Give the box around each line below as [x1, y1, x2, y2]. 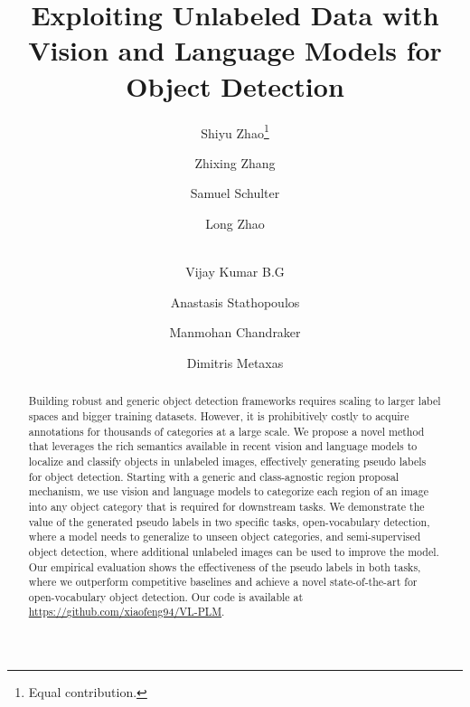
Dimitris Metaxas [186, 353, 284, 372]
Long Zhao [205, 213, 265, 232]
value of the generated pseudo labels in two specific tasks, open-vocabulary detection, [28, 514, 430, 529]
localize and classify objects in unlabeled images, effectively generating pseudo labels [28, 453, 427, 468]
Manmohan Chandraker [169, 323, 301, 342]
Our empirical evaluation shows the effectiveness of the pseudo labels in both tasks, [28, 559, 421, 574]
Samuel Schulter [190, 184, 280, 203]
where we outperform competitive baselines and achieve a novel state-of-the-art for [28, 574, 418, 589]
